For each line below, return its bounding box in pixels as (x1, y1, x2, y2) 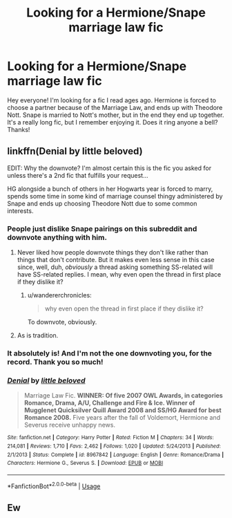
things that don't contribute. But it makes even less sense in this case (17, 256, 215, 264)
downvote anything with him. (7, 232, 107, 242)
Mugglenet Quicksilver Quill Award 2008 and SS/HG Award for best (23, 406, 222, 414)
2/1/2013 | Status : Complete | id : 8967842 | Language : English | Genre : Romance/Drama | (7, 451, 224, 458)
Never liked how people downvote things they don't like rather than (17, 248, 209, 257)
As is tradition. (17, 331, 59, 340)
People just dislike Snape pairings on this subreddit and (7, 223, 197, 233)
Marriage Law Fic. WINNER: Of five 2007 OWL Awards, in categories (23, 391, 223, 400)
